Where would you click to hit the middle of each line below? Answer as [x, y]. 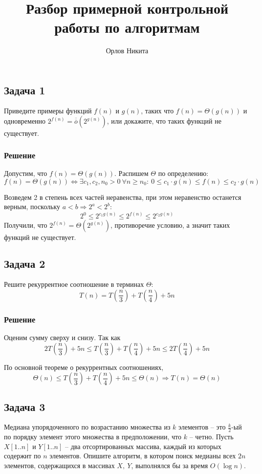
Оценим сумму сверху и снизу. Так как [62, 337]
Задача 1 [25, 90]
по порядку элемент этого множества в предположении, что [93, 437]
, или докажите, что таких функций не [164, 121]
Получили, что [26, 225]
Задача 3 [25, 406]
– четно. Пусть [211, 437]
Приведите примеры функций [48, 110]
